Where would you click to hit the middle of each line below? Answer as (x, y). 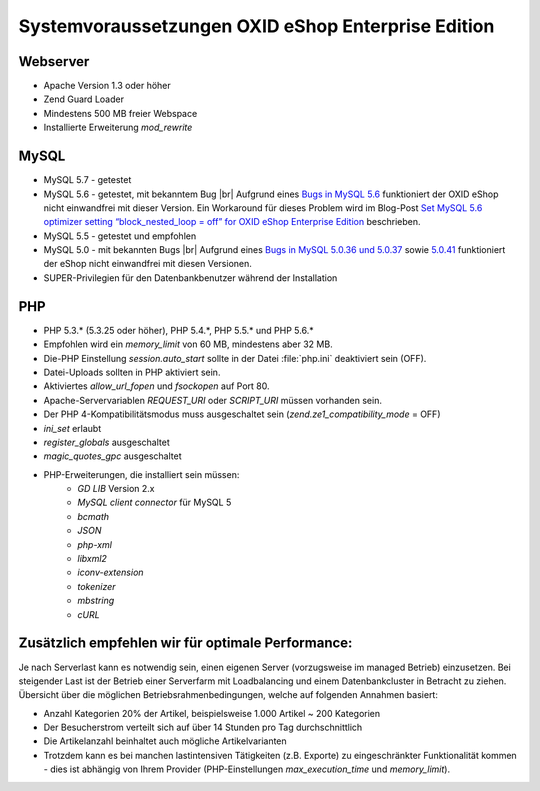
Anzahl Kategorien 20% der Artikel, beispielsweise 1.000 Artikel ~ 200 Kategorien (212, 713)
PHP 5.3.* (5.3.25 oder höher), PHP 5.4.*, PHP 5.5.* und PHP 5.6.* (178, 330)
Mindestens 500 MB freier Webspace (120, 113)
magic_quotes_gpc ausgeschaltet (112, 456)
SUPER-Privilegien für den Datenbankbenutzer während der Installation (190, 277)
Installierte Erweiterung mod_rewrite (118, 127)
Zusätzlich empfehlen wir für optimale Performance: (185, 643)
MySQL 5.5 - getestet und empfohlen (120, 236)
